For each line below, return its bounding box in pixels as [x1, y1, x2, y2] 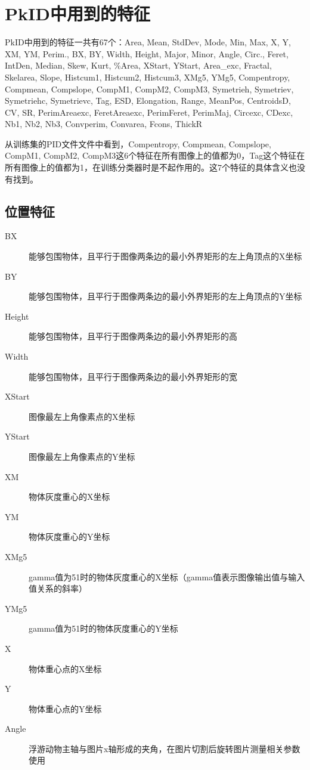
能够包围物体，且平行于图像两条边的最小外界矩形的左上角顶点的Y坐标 [29, 290, 302, 302]
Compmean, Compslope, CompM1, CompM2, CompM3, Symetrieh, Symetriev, [5, 82, 294, 95]
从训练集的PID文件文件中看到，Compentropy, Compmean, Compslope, [5, 137, 271, 150]
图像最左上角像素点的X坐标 [29, 410, 135, 422]
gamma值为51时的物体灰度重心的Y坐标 [29, 622, 178, 635]
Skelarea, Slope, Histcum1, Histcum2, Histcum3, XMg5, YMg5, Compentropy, [5, 70, 290, 83]
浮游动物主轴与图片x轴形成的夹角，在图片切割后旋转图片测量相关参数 [29, 742, 300, 754]
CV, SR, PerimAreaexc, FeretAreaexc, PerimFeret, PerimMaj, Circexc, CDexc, [5, 106, 293, 118]
